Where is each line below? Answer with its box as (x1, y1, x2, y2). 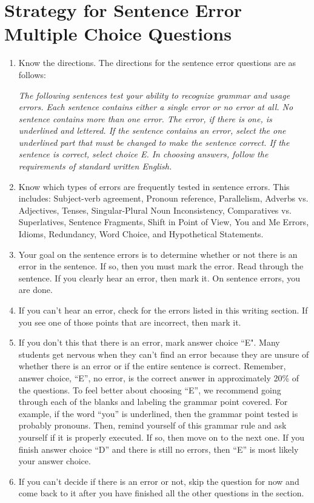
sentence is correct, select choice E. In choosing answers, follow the (18, 148, 269, 160)
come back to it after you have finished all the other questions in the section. (18, 487, 304, 499)
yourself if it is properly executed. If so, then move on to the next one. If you (18, 430, 305, 443)
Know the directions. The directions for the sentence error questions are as (18, 56, 296, 69)
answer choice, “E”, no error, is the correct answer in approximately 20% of (18, 371, 299, 384)
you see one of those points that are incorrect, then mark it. (18, 315, 241, 328)
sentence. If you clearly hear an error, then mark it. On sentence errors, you (18, 271, 300, 284)
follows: (18, 68, 46, 81)
